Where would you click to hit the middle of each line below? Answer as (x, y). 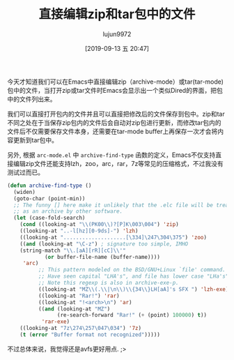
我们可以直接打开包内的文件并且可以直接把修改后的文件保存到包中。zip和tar (116, 114)
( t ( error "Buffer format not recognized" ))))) (90, 335)
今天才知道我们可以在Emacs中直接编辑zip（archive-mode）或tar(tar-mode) (116, 82)
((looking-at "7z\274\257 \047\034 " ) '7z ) (80, 329)
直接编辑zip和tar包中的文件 (117, 14)
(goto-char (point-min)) (49, 198)
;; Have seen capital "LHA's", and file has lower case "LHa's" (133, 276)
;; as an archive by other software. (68, 211)
